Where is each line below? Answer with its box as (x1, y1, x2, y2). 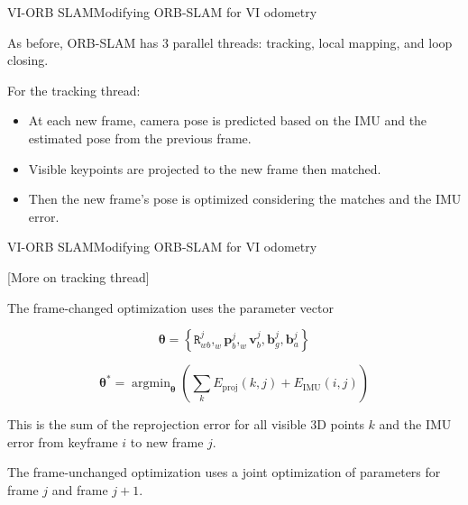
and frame (51, 480, 108, 499)
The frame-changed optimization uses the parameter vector (7, 298, 334, 317)
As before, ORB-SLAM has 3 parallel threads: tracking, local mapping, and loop (7, 32, 453, 51)
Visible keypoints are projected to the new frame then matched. (28, 159, 381, 178)
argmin (132, 377, 170, 390)
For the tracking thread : (7, 80, 141, 99)
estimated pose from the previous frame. (28, 128, 252, 147)
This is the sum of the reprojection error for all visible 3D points (7, 415, 364, 434)
